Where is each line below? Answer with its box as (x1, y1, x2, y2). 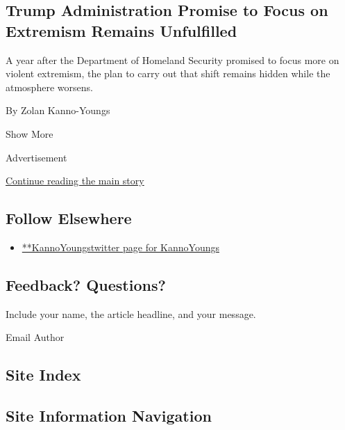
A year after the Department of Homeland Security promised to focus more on (6, 52, 339, 67)
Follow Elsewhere (6, 207, 132, 229)
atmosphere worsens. (6, 79, 93, 94)
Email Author (6, 330, 65, 344)
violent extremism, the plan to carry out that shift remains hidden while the (6, 66, 330, 81)
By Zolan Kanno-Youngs (6, 103, 110, 118)
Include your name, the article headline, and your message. (6, 306, 256, 321)
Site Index (6, 364, 81, 385)
